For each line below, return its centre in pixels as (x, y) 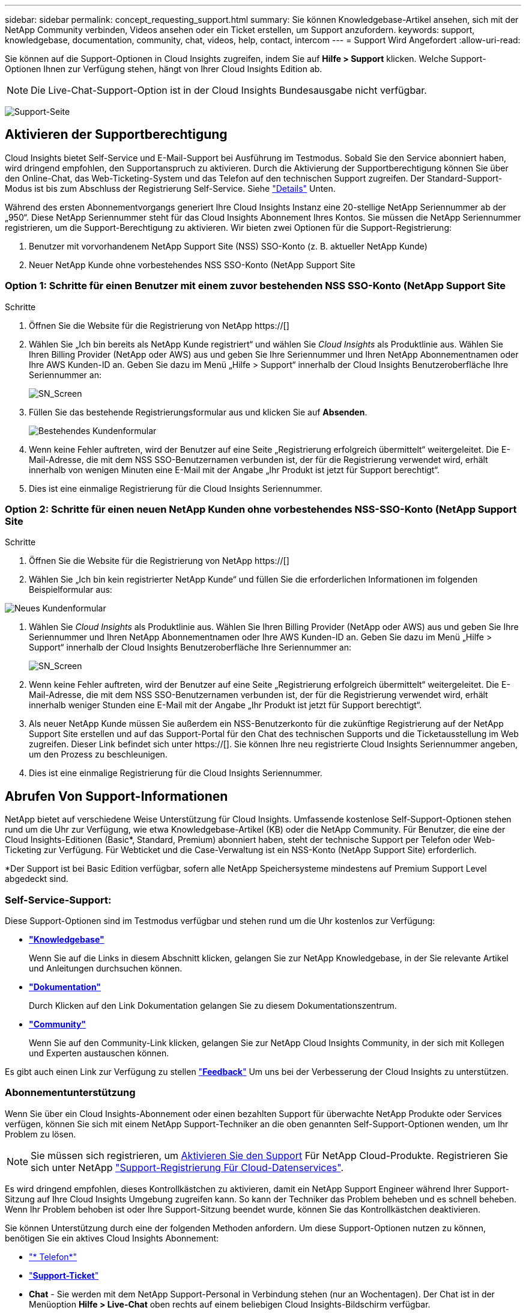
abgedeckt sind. (37, 879)
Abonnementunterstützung (70, 1093)
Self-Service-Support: (58, 900)
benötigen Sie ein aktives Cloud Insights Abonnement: (112, 1238)
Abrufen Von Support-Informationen (116, 796)
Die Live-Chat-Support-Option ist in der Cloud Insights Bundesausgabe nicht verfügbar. (229, 90)
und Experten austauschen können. (99, 1053)
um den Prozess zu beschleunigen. (98, 754)
